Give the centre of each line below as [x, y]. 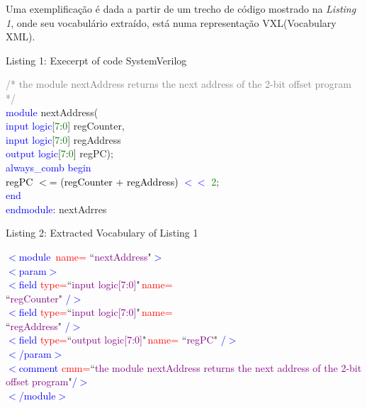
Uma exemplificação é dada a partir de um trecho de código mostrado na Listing [181, 8]
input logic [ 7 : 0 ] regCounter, [65, 126]
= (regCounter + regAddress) [114, 181]
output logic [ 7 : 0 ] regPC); [60, 153]
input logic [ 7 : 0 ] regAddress [63, 139]
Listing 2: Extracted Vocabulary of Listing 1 [102, 233]
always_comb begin [49, 167]
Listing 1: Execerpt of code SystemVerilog [96, 60]
